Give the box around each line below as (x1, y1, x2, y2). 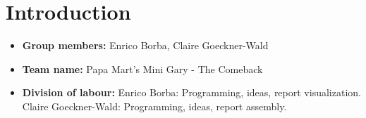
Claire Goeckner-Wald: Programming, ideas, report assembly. (22, 98, 287, 113)
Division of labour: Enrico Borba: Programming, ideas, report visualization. (22, 85, 361, 100)
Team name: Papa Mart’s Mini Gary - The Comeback (22, 61, 263, 76)
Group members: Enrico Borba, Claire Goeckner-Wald (22, 38, 269, 53)
